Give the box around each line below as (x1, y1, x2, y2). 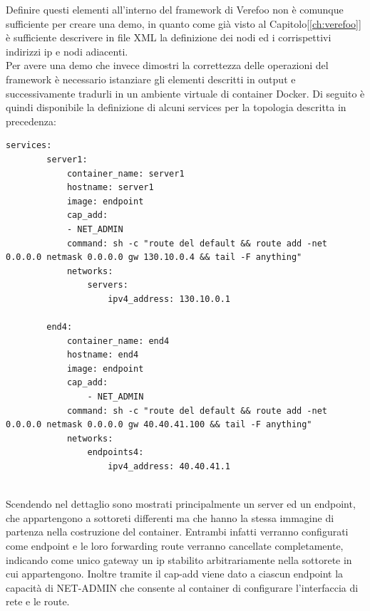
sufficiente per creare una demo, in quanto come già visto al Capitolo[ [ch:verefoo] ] (6, 16, 361, 31)
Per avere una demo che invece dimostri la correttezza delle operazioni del (6, 58, 329, 73)
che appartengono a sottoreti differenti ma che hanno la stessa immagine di (6, 510, 334, 525)
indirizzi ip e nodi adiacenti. (6, 43, 128, 58)
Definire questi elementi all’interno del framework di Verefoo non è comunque (6, 2, 344, 16)
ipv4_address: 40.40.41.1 (108, 461, 230, 471)
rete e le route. (6, 594, 70, 609)
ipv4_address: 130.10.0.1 (108, 293, 230, 304)
